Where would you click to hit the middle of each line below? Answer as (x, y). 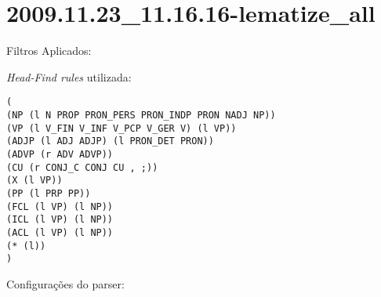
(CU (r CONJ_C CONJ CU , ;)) (82, 167)
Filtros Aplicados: (49, 51)
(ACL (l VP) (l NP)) (60, 232)
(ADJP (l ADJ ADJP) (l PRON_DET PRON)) (110, 141)
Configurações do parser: (65, 283)
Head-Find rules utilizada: (69, 76)
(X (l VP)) (34, 181)
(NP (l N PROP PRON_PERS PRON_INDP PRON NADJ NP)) (141, 115)
